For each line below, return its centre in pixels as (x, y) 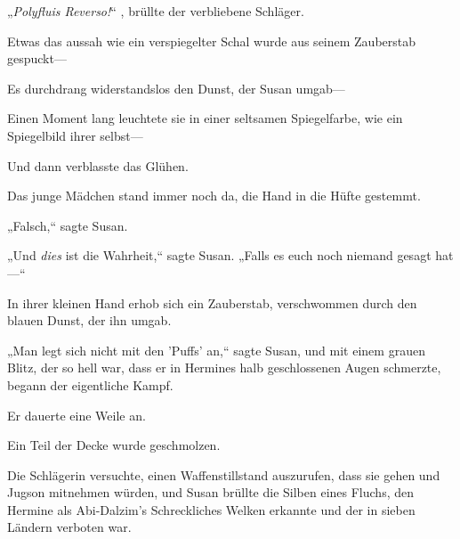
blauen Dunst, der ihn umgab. (89, 320)
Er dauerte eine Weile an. (77, 415)
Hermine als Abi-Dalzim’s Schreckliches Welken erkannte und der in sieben (211, 509)
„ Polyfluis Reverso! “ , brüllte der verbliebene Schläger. (156, 11)
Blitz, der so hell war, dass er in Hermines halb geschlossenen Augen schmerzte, (224, 367)
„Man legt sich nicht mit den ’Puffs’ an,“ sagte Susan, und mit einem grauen (216, 350)
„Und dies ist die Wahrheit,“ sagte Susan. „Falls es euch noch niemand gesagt (219, 255)
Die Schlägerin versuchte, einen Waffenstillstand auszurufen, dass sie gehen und (224, 474)
